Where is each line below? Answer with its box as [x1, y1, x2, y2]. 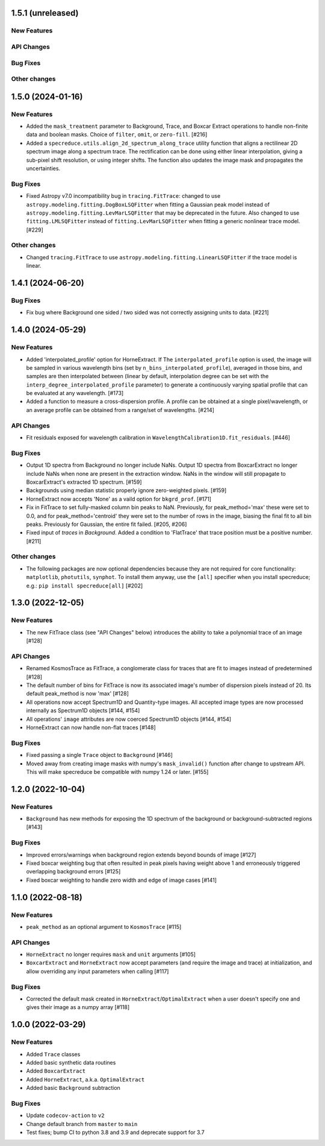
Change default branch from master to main [26, 1120, 138, 1127]
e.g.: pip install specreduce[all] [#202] [26, 582, 143, 589]
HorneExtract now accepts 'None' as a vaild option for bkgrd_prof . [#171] [26, 495, 212, 502]
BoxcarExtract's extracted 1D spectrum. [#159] [26, 478, 142, 486]
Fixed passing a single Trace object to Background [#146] [26, 752, 173, 759]
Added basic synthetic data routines [26, 1059, 116, 1066]
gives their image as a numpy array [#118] [26, 1004, 129, 1011]
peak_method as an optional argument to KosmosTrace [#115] [26, 923, 182, 930]
